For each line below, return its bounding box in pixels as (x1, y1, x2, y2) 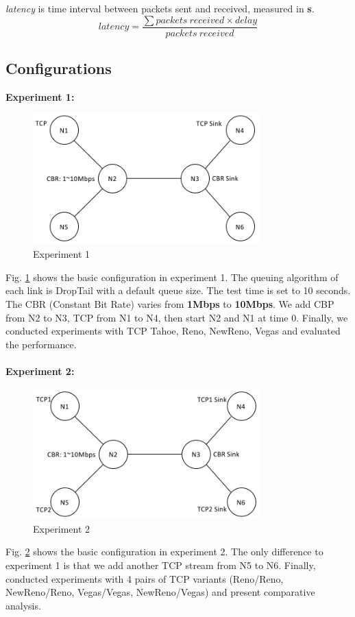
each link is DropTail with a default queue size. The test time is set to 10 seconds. (5, 283, 351, 298)
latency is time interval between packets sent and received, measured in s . (5, 1, 315, 15)
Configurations (5, 58, 112, 79)
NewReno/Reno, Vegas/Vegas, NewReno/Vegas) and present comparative (5, 585, 315, 599)
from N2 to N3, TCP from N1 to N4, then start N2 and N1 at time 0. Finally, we (5, 310, 348, 324)
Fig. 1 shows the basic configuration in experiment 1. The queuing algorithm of (5, 269, 339, 284)
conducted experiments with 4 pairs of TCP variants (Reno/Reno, (5, 571, 284, 585)
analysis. (5, 598, 41, 612)
